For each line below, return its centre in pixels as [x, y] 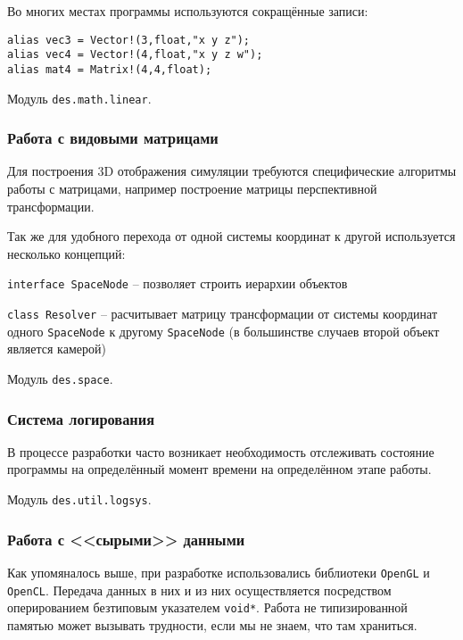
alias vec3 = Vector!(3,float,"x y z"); [129, 40]
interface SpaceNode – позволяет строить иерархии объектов [178, 283]
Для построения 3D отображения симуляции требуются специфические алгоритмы [232, 171]
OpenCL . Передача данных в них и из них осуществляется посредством [199, 590]
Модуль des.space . [60, 378]
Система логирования [81, 418]
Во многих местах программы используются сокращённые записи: [188, 11]
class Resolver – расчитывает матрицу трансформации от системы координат [223, 314]
